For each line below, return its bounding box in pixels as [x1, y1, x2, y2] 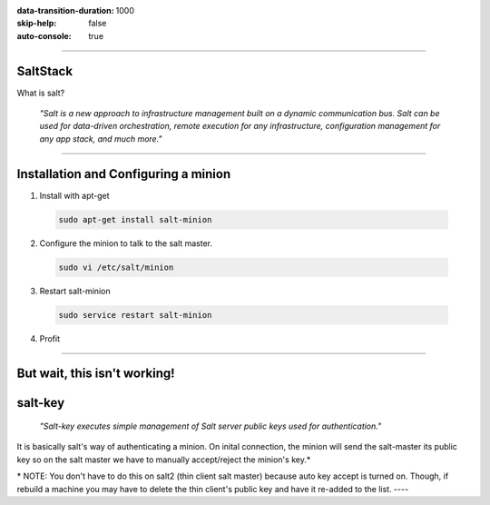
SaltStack [16, 64, 73, 79]
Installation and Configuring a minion [16, 166, 231, 182]
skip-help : [16, 18, 57, 29]
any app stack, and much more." [39, 133, 162, 144]
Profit [39, 332, 61, 344]
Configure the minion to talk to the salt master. [39, 237, 213, 249]
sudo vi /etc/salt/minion [58, 262, 174, 272]
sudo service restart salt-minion [58, 310, 212, 320]
